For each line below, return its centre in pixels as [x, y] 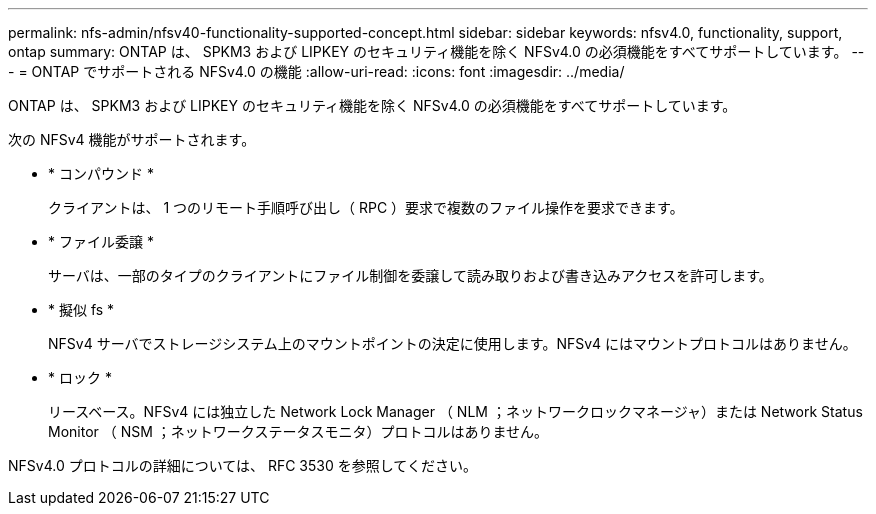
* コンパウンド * [101, 173]
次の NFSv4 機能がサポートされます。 [132, 139]
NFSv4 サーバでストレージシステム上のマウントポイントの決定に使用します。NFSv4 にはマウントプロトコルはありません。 [452, 343]
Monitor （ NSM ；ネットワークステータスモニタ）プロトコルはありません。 [298, 431]
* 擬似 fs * [81, 309]
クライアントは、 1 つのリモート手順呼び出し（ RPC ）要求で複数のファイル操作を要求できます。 [366, 207]
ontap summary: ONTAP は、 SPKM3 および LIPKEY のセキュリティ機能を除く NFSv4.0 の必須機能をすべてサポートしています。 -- [436, 51]
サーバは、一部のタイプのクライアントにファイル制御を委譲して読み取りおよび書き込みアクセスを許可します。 [410, 275]
